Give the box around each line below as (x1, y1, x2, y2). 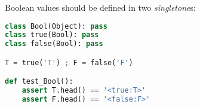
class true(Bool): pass (5, 30, 99, 39)
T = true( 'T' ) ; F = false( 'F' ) (5, 58, 133, 67)
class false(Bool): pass (5, 39, 103, 48)
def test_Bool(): (5, 77, 73, 86)
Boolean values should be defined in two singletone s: (5, 1, 196, 13)
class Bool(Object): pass (5, 22, 107, 30)
